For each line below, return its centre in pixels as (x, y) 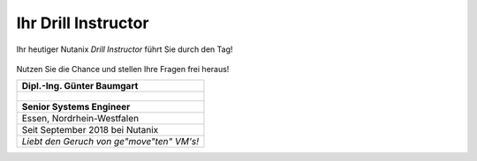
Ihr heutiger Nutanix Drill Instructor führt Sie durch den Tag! (125, 49)
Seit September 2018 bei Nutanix (90, 130)
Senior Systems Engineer (76, 107)
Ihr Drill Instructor (83, 23)
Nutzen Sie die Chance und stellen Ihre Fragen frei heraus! (123, 69)
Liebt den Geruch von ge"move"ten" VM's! (110, 142)
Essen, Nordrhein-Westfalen (80, 119)
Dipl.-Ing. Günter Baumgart (80, 86)
